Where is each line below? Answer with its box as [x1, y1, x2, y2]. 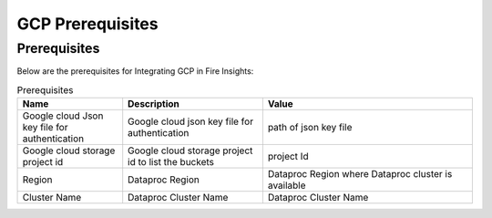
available [267, 179, 306, 192]
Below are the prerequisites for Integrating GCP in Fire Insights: [16, 66, 254, 77]
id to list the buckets [128, 156, 214, 169]
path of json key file [267, 121, 353, 134]
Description [128, 98, 179, 110]
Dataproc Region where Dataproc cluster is [267, 168, 453, 181]
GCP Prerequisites [16, 14, 159, 34]
